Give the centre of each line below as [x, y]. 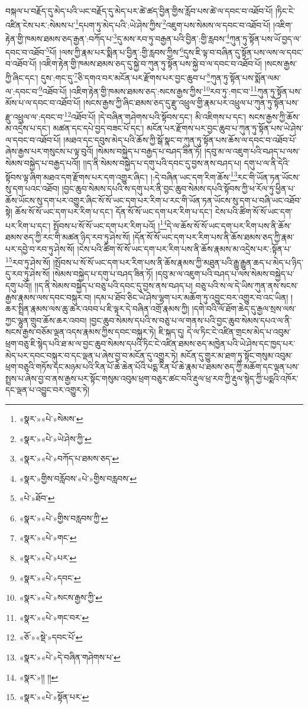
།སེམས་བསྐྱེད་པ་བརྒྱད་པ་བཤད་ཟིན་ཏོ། [149, 151]
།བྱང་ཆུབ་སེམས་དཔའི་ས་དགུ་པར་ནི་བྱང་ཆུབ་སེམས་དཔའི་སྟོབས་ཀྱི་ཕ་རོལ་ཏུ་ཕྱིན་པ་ [179, 188]
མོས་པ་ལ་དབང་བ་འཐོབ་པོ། [43, 103]
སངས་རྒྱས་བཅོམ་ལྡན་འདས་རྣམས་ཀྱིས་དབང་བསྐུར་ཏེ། [81, 332]
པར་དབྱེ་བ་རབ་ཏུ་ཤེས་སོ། [40, 248]
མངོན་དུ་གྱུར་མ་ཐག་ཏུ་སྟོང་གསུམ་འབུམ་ [236, 355]
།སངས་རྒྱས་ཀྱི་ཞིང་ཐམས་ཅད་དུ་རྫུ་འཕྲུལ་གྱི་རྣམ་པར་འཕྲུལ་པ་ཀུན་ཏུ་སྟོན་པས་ [191, 103]
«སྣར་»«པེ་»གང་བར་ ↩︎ [54, 617]
